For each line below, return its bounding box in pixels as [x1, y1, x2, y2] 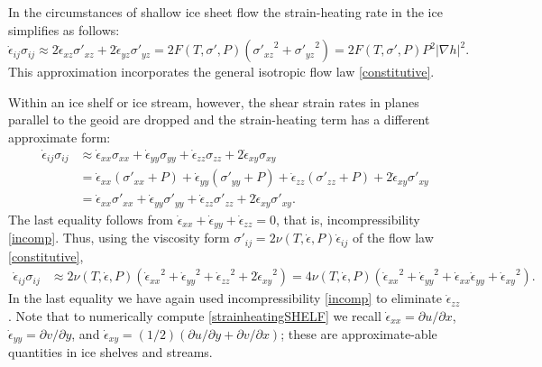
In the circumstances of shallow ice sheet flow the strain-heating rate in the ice [8, 3, 443, 21]
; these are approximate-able [280, 324, 437, 343]
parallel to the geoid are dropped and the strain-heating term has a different [8, 110, 430, 129]
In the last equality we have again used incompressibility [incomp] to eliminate [8, 289, 443, 307]
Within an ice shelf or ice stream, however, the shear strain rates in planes [8, 92, 419, 111]
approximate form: [8, 127, 111, 146]
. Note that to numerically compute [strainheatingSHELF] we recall [8, 306, 381, 325]
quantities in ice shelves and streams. [8, 342, 213, 361]
